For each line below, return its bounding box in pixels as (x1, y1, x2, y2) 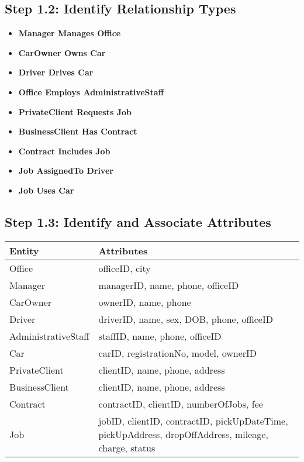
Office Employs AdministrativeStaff (18, 85, 164, 98)
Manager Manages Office (18, 27, 121, 39)
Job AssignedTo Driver (18, 164, 113, 177)
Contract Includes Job (18, 144, 110, 157)
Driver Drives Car (18, 66, 94, 78)
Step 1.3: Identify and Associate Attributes (5, 212, 271, 230)
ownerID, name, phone (98, 295, 191, 309)
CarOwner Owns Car (18, 46, 106, 58)
